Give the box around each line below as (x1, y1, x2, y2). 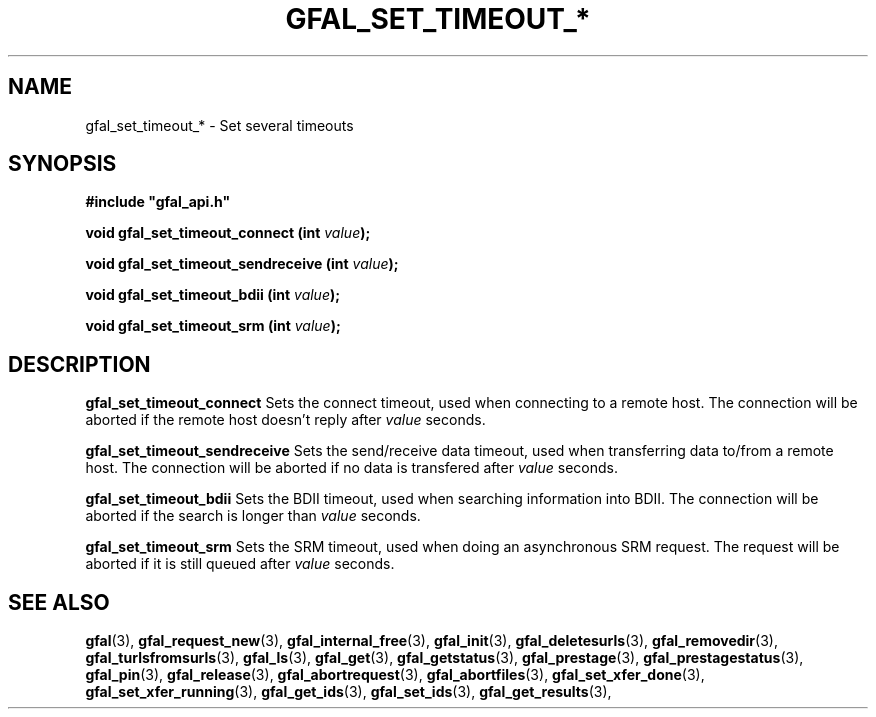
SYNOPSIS (8, 151, 117, 177)
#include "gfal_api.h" (85, 193, 231, 211)
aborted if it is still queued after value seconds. (85, 555, 395, 573)
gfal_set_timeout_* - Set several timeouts (85, 116, 354, 134)
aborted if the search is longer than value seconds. (85, 507, 421, 525)
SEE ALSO (8, 589, 110, 615)
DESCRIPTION (8, 351, 151, 377)
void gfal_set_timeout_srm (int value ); (85, 317, 341, 335)
